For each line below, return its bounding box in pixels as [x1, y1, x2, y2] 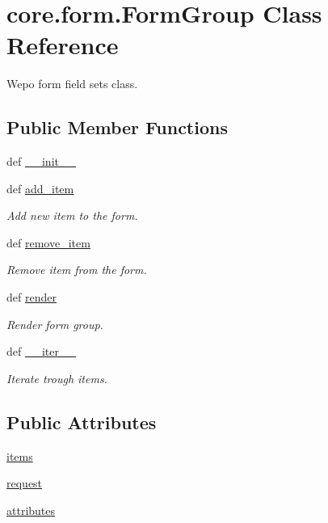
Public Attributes [6, 409, 157, 434]
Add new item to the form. [6, 207, 138, 224]
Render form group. [6, 315, 103, 332]
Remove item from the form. [6, 261, 147, 278]
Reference [6, 28, 119, 61]
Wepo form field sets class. [6, 75, 138, 92]
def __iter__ [6, 343, 76, 360]
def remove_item [6, 234, 90, 251]
